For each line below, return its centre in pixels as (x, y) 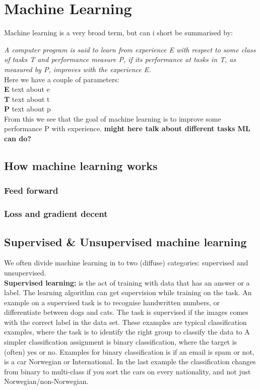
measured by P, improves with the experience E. (78, 69)
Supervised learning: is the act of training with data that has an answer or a (127, 282)
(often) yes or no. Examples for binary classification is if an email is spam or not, (129, 351)
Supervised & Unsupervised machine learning (125, 241)
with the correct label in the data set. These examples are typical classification (125, 322)
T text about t (27, 99)
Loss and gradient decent (56, 214)
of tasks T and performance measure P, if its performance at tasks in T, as (120, 59)
